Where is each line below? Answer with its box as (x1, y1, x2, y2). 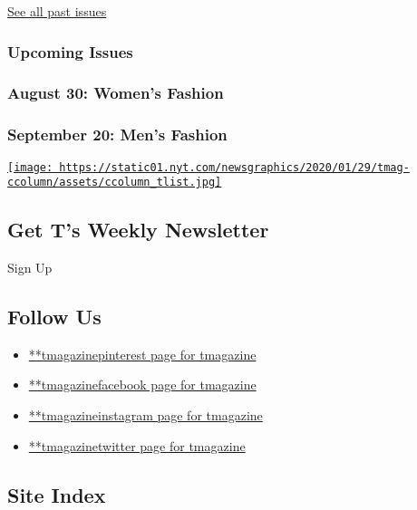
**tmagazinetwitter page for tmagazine (28, 436, 246, 455)
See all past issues (7, 2, 107, 20)
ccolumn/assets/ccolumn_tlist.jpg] (7, 176, 222, 189)
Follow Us (7, 303, 102, 330)
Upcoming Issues (7, 40, 133, 63)
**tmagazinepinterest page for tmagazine (28, 344, 257, 363)
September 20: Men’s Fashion (7, 123, 228, 146)
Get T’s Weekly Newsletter (7, 216, 269, 244)
